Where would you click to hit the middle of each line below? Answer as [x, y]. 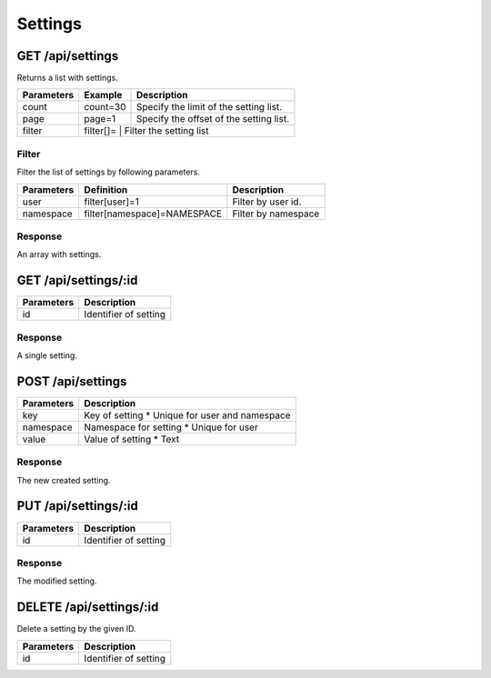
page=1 [100, 119]
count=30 [105, 107]
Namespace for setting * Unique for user [171, 427]
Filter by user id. [267, 202]
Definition [106, 189]
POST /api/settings [72, 381]
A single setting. [47, 355]
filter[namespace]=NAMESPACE [153, 214]
